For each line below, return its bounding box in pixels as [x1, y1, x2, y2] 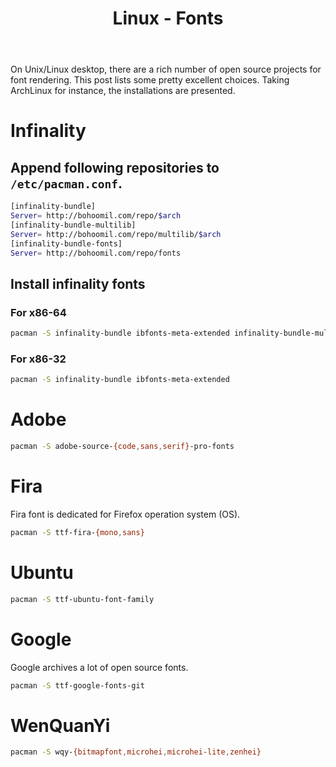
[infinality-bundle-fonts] [10, 238, 123, 249]
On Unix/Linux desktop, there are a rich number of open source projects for [10, 63, 322, 76]
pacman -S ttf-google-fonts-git [10, 680, 145, 691]
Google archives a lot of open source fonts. [10, 661, 189, 673]
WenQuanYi [10, 714, 111, 737]
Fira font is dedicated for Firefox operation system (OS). [10, 508, 241, 520]
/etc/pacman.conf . [10, 175, 123, 192]
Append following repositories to [10, 159, 220, 176]
